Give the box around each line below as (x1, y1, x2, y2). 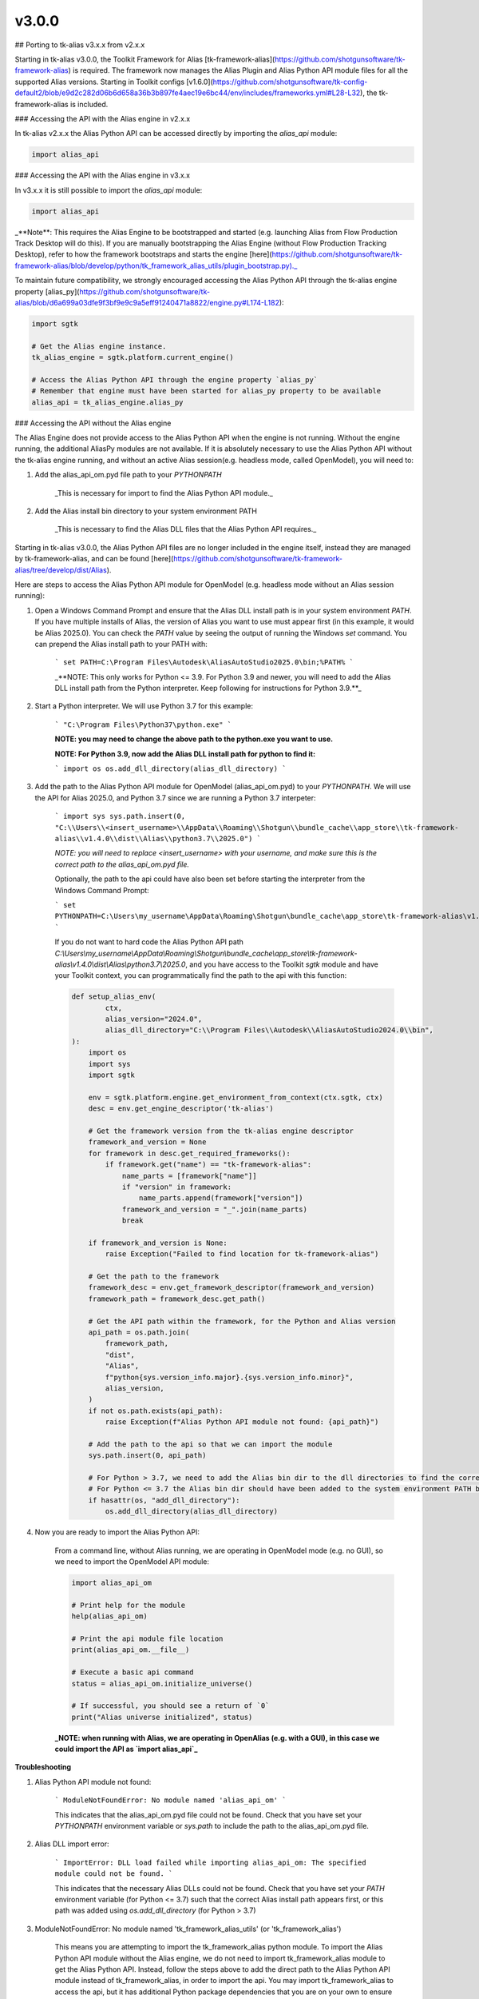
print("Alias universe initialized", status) (71, 1712, 253, 1722)
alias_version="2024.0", (105, 1015, 203, 1023)
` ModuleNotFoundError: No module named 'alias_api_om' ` (54, 1796, 287, 1805)
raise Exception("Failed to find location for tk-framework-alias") (105, 1250, 379, 1259)
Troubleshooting (14, 1762, 72, 1772)
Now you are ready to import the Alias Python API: (34, 1527, 200, 1537)
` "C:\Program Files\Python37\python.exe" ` (54, 720, 232, 729)
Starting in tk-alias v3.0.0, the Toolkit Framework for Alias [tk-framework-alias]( (14, 54, 275, 64)
